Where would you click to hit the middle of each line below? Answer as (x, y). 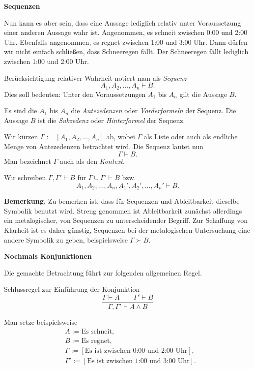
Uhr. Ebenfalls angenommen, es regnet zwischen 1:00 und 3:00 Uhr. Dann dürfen (126, 42)
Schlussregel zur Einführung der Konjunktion (72, 289)
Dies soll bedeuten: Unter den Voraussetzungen (75, 94)
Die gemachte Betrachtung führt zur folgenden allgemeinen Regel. (103, 272)
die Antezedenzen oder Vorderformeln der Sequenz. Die (154, 110)
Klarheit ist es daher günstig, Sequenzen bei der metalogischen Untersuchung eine (127, 230)
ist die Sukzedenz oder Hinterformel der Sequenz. (112, 120)
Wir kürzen (21, 137)
